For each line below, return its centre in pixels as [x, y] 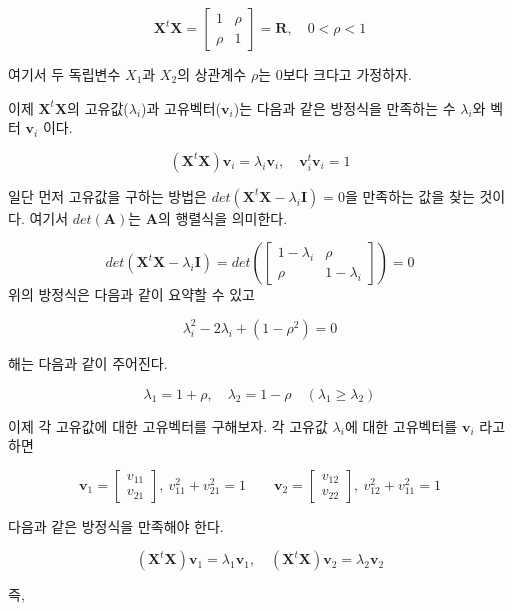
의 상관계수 [212, 74]
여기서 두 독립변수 [64, 74]
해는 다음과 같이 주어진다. [88, 362]
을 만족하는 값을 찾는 [409, 195]
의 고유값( [98, 107]
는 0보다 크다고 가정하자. [335, 74]
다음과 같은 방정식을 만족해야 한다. [116, 525]
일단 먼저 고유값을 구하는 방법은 [107, 195]
